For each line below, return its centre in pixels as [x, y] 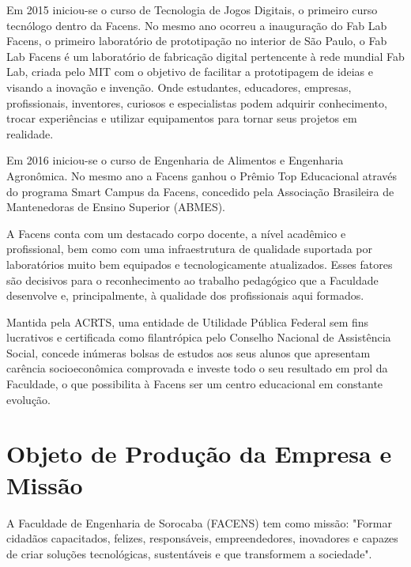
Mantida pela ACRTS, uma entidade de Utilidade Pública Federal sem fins [188, 321]
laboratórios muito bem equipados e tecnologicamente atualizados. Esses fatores [200, 264]
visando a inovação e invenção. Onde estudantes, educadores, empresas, [179, 87]
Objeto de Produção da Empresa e [199, 454]
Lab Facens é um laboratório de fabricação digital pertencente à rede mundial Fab [205, 56]
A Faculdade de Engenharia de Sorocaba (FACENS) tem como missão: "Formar [199, 522]
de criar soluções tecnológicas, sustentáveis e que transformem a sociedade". [189, 553]
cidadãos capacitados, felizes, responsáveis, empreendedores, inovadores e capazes [202, 538]
